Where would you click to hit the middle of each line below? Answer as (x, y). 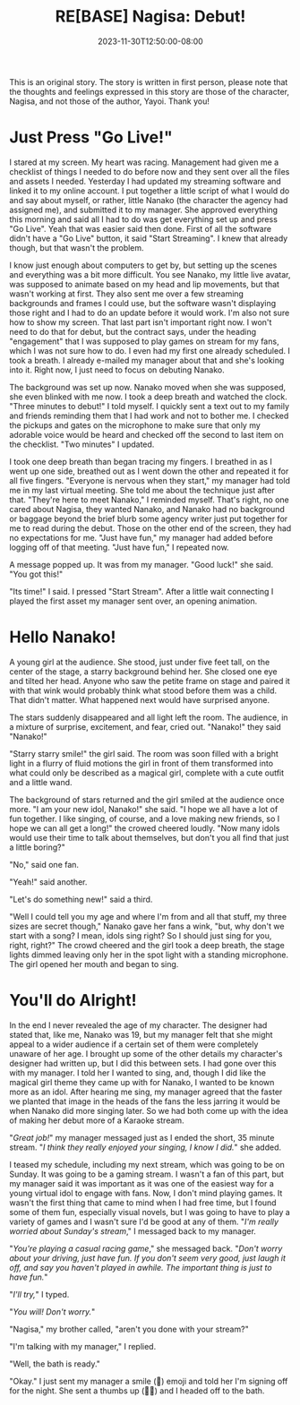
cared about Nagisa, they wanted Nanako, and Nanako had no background (147, 509)
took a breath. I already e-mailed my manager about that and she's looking (147, 360)
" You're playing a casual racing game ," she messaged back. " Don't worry (146, 1248)
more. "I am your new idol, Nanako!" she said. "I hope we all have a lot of (144, 809)
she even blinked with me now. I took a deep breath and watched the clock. (149, 397)
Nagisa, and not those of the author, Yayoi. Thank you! (110, 101)
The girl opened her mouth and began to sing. (94, 964)
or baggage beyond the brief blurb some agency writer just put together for (149, 518)
